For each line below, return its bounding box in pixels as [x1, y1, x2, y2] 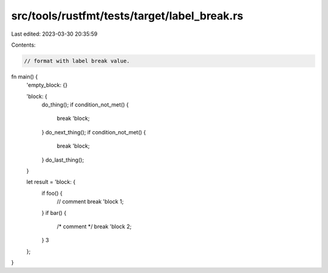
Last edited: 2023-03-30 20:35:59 [11, 30, 98, 38]
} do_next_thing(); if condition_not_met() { [41, 128, 146, 136]
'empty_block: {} [26, 82, 68, 89]
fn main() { [11, 73, 38, 80]
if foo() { [41, 189, 63, 197]
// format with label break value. [24, 58, 130, 64]
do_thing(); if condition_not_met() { [41, 101, 129, 108]
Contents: [11, 41, 36, 48]
